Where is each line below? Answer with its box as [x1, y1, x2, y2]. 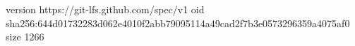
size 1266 [6, 29, 44, 44]
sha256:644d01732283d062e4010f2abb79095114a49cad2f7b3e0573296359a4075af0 [6, 15, 350, 30]
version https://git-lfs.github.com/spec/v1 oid [6, 2, 205, 16]
